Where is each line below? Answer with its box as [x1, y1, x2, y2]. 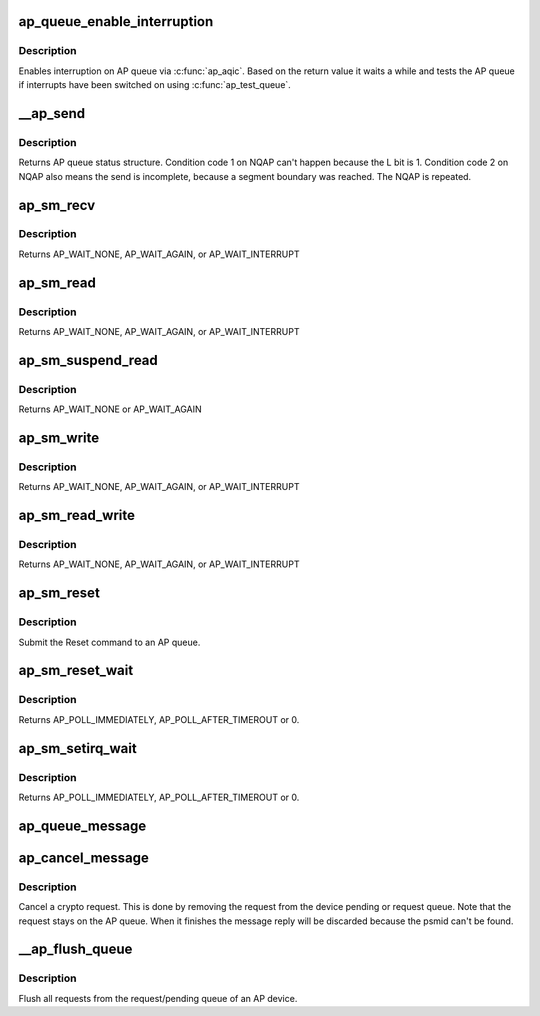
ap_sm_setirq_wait [18, 740, 137, 757]
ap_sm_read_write [18, 507, 135, 524]
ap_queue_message [18, 817, 147, 834]
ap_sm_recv [18, 196, 96, 214]
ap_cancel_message [18, 849, 150, 866]
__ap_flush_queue [18, 941, 133, 958]
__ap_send [18, 105, 86, 122]
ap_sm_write [18, 429, 100, 446]
